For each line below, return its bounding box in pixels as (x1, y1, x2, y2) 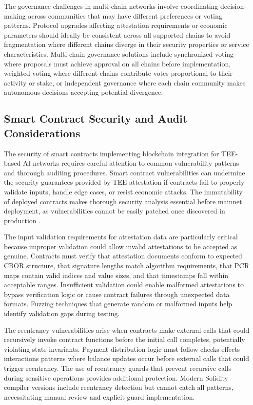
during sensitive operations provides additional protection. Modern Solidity (4, 372, 228, 383)
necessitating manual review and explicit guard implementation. (4, 391, 195, 402)
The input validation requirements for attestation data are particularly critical (4, 232, 238, 242)
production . (4, 215, 41, 225)
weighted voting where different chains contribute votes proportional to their (4, 68, 233, 78)
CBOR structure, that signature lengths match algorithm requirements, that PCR (4, 260, 249, 271)
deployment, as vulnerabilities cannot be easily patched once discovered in (4, 206, 225, 216)
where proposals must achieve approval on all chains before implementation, (4, 58, 231, 68)
